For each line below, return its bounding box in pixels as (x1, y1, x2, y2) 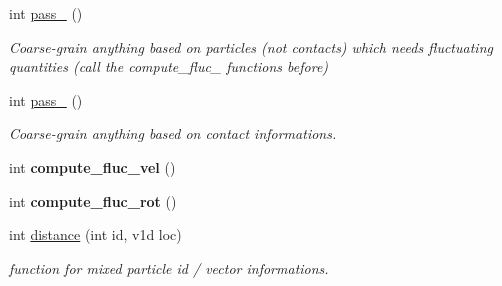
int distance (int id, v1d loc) (9, 224, 182, 245)
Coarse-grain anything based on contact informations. (9, 123, 337, 144)
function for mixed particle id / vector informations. (9, 257, 329, 278)
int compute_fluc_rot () (9, 190, 177, 211)
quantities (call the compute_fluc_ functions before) (9, 56, 329, 77)
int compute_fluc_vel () (9, 156, 176, 177)
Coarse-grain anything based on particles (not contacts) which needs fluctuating (9, 36, 493, 57)
